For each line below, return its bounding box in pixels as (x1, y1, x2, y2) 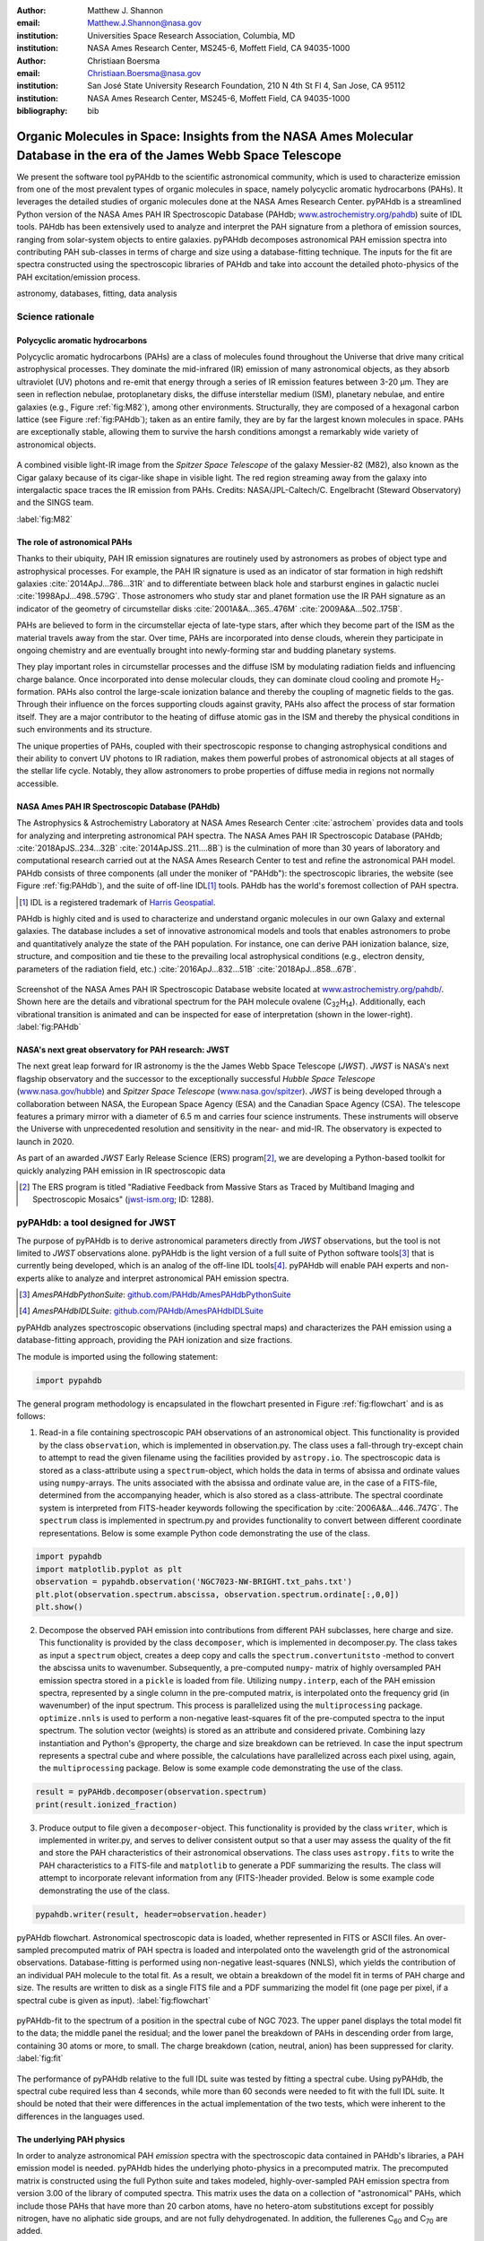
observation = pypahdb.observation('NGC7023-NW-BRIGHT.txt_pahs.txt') (35, 1577, 353, 1587)
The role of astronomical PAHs (16, 536, 133, 547)
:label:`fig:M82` (16, 514, 73, 524)
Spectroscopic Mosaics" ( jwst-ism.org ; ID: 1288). (32, 1194, 214, 1205)
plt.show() (35, 1602, 83, 1613)
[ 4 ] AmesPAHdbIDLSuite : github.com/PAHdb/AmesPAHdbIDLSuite (19, 1305, 264, 1317)
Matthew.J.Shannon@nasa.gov (87, 18, 202, 29)
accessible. (16, 778, 59, 789)
